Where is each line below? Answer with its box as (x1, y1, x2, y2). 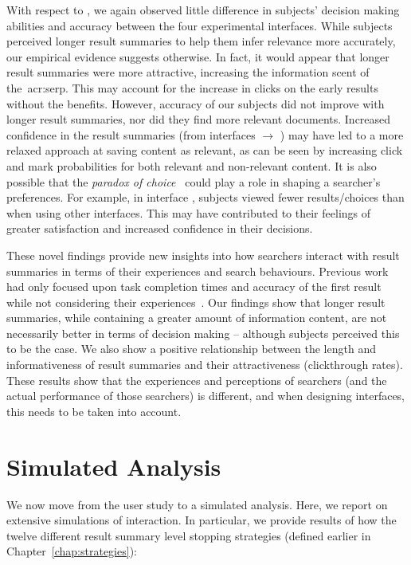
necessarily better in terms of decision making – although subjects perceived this (6, 324, 400, 341)
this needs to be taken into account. (6, 402, 182, 419)
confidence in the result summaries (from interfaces (6, 126, 256, 143)
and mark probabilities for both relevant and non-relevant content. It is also (6, 157, 377, 174)
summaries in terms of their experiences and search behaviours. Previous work (6, 262, 389, 279)
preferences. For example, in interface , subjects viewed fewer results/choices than (6, 189, 405, 206)
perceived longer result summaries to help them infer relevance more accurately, (6, 33, 396, 49)
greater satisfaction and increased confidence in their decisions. (6, 220, 313, 237)
